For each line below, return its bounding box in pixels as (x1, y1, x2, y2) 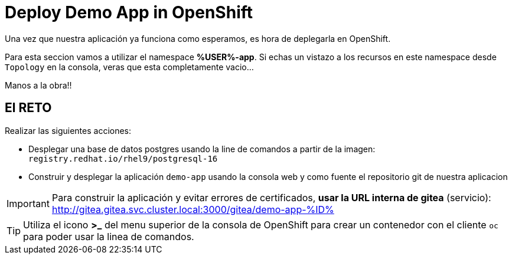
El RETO (5, 100, 52, 116)
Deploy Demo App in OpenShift (5, 2, 253, 22)
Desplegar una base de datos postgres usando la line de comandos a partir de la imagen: (28, 143, 376, 154)
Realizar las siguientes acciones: (5, 125, 132, 136)
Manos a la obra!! (5, 80, 72, 90)
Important (6, 197, 50, 209)
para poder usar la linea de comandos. (23, 230, 194, 242)
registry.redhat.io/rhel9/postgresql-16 (28, 153, 218, 163)
